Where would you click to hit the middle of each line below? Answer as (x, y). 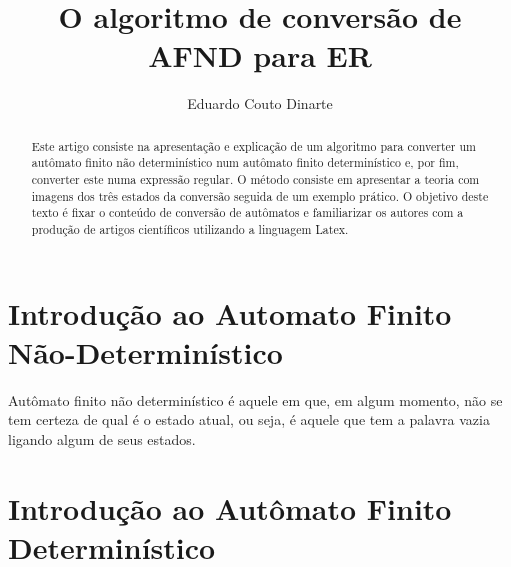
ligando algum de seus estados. (102, 438)
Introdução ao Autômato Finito (230, 507)
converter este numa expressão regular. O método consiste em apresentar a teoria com (255, 179)
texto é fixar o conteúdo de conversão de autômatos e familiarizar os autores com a (247, 212)
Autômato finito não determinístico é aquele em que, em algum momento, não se (255, 399)
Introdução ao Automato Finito (230, 312)
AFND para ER (260, 55)
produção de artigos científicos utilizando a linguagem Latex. (190, 228)
